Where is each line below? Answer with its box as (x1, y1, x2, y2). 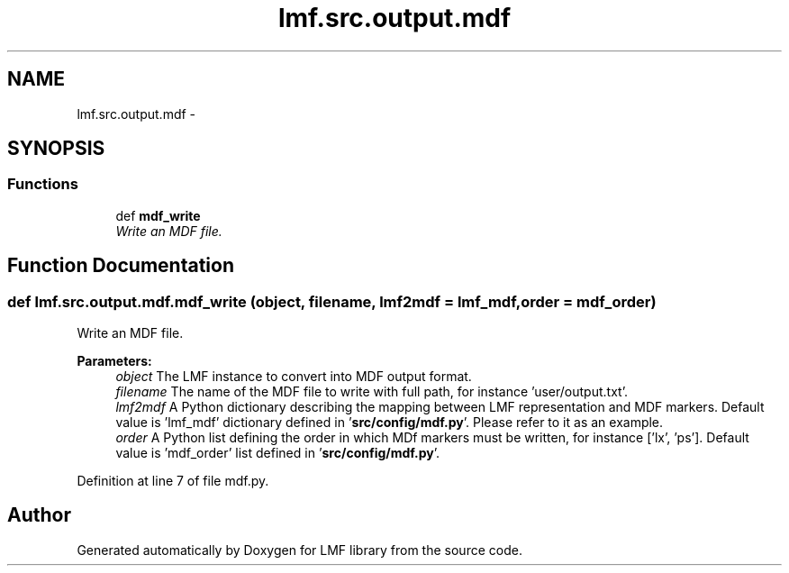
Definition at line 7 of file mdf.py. (77, 473, 269, 489)
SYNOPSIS (7, 137, 105, 160)
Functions (7, 175, 78, 194)
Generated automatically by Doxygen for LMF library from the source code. (77, 541, 522, 558)
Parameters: (77, 353, 152, 369)
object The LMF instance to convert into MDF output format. (115, 368, 472, 385)
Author (7, 504, 71, 527)
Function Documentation (7, 254, 234, 277)
